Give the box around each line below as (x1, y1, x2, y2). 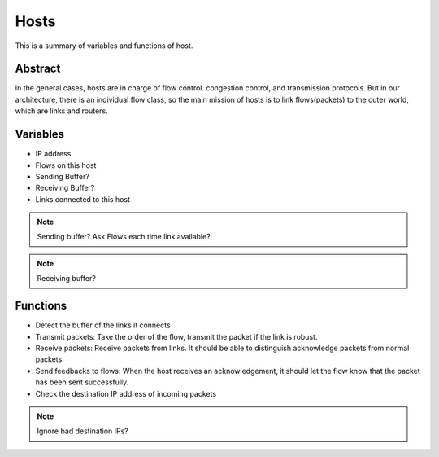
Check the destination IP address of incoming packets (35, 389, 217, 398)
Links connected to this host (35, 194, 130, 204)
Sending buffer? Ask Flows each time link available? (37, 232, 211, 242)
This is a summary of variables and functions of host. (15, 41, 193, 51)
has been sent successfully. (35, 377, 129, 387)
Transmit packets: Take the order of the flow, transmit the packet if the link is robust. (35, 332, 318, 341)
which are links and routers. (15, 106, 109, 116)
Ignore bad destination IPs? (37, 426, 129, 436)
